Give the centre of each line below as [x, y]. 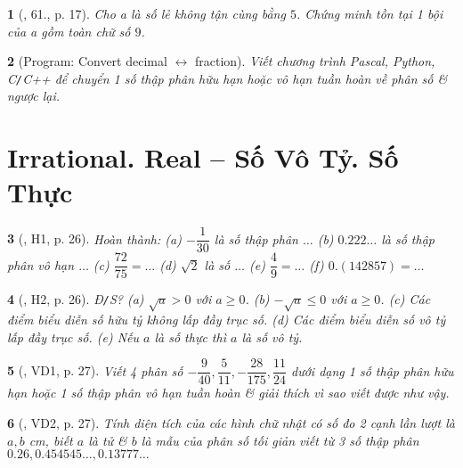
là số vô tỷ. [272, 337]
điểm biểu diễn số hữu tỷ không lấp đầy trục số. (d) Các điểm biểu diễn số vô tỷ [227, 320]
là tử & [108, 440]
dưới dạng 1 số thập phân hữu [373, 370]
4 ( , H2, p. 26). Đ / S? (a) [76, 299]
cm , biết [51, 440]
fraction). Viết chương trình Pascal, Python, [315, 61]
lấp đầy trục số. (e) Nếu [73, 337]
